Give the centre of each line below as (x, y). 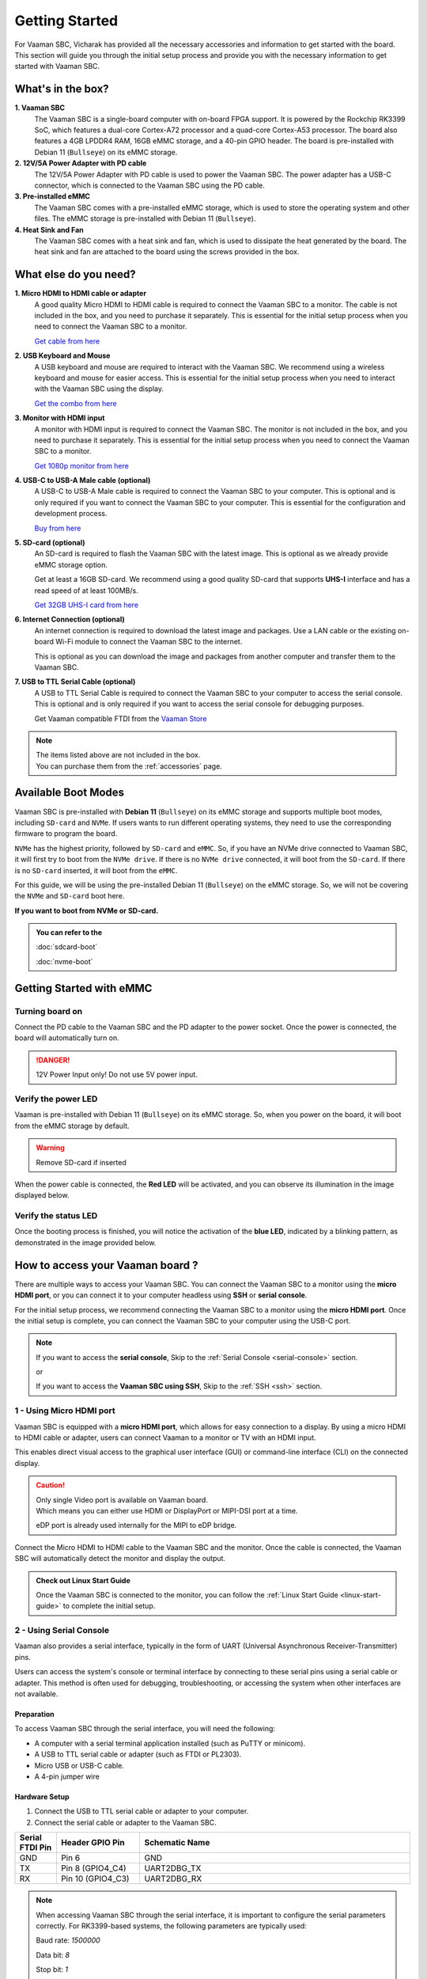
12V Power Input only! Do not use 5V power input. (117, 1075)
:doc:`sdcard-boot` (67, 947)
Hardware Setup (42, 1796)
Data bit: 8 (53, 1954)
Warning (50, 1148)
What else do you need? (75, 274)
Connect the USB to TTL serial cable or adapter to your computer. (142, 1811)
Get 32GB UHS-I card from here (86, 605)
